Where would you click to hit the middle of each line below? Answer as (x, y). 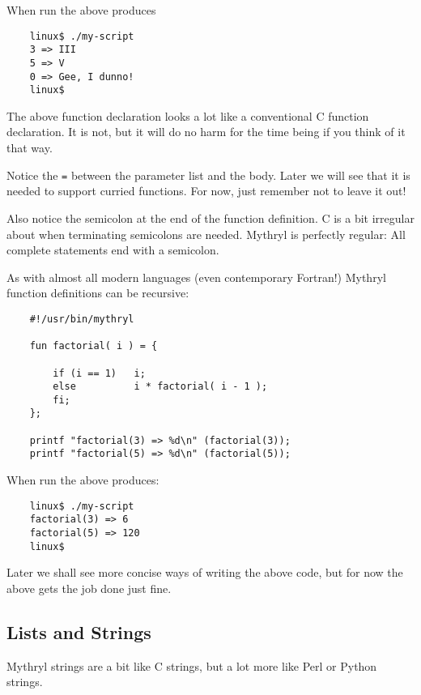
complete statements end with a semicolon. (113, 250)
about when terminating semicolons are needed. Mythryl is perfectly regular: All (206, 234)
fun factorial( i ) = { (94, 346)
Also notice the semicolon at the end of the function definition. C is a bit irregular (210, 217)
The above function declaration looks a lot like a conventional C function (188, 115)
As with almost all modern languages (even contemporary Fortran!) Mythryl (196, 277)
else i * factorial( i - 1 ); (160, 387)
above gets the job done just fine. (89, 588)
